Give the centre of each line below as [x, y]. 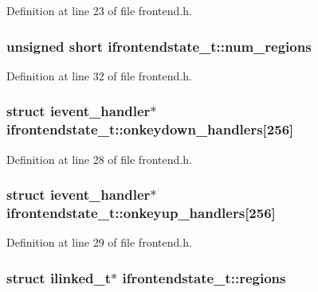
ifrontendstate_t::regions [204, 277]
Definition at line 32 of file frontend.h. [99, 75]
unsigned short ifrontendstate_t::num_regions [159, 46]
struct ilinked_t [59, 277]
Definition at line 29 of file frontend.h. [99, 242]
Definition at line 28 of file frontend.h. [99, 159]
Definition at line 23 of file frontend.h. [99, 10]
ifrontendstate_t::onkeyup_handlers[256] [141, 212]
